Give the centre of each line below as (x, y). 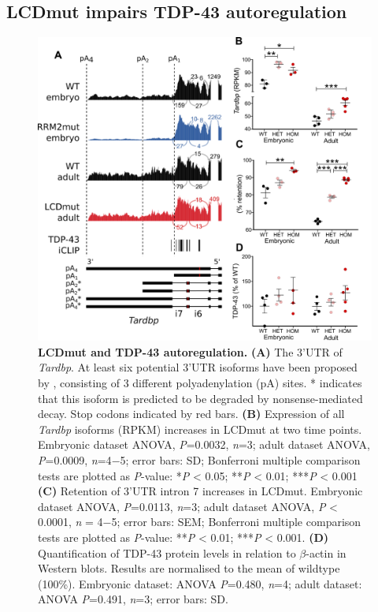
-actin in (326, 552)
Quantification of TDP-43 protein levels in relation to (167, 552)
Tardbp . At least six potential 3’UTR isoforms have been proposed (198, 367)
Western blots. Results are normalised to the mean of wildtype (189, 568)
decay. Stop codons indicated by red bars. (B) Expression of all (191, 414)
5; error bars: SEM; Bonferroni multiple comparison (236, 522)
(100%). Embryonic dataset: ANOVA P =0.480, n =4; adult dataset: (200, 583)
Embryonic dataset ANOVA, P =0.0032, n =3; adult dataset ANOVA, (204, 444)
